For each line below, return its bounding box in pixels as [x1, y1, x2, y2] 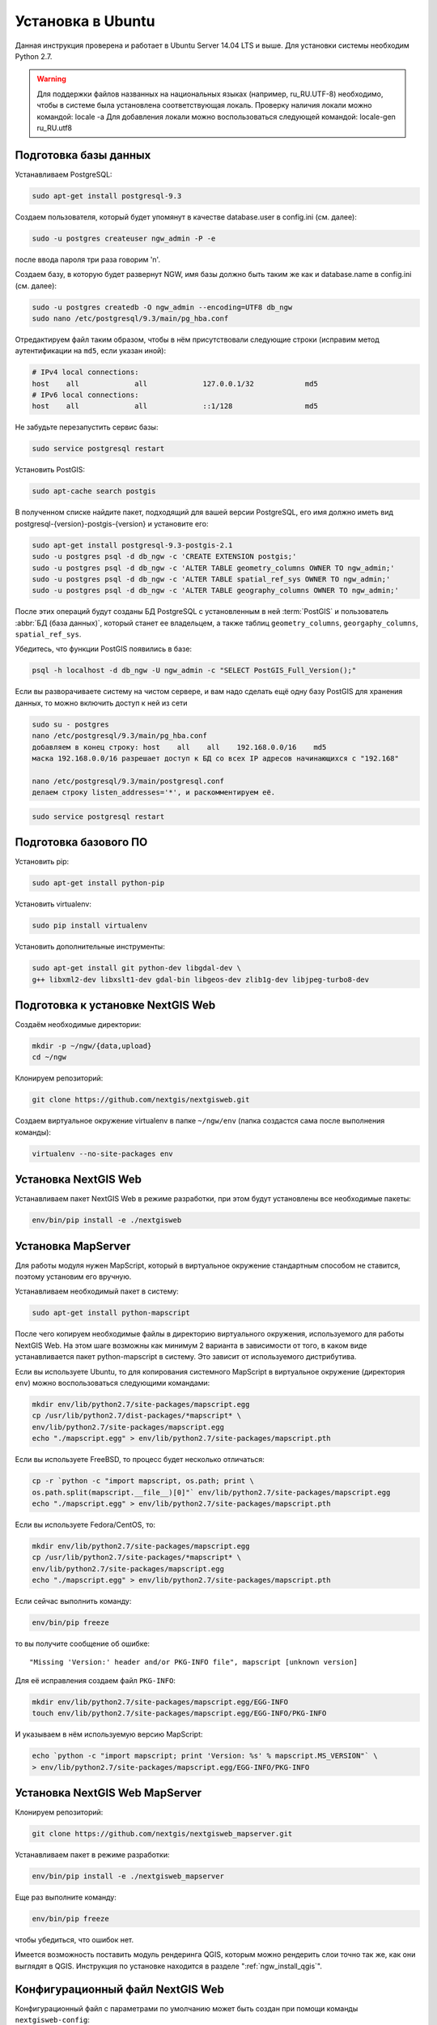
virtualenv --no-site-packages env [32, 1149, 173, 1158]
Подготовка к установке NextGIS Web [15, 998, 216, 1012]
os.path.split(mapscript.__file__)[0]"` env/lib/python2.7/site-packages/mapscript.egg [32, 1487, 391, 1497]
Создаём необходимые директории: [15, 1020, 142, 1030]
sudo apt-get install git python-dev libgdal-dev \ [32, 964, 242, 973]
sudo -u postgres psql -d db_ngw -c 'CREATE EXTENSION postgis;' [32, 552, 297, 561]
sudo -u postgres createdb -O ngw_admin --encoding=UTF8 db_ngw [32, 302, 293, 312]
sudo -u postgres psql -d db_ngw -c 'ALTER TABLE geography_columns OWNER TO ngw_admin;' [32, 586, 400, 595]
